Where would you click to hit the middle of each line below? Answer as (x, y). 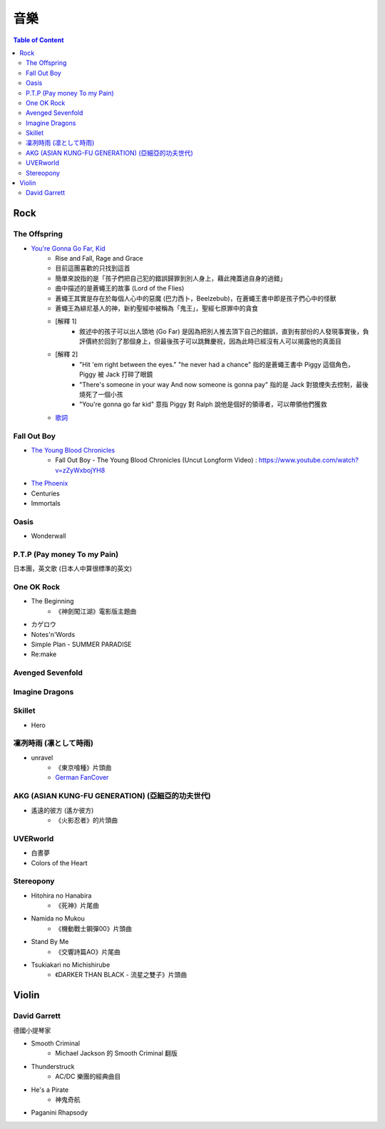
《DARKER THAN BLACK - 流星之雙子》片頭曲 (121, 975)
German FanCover (82, 778)
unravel (42, 758)
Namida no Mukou (58, 918)
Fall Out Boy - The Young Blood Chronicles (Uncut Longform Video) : (156, 460)
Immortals (46, 503)
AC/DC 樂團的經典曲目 (88, 1077)
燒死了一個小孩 (101, 395)
